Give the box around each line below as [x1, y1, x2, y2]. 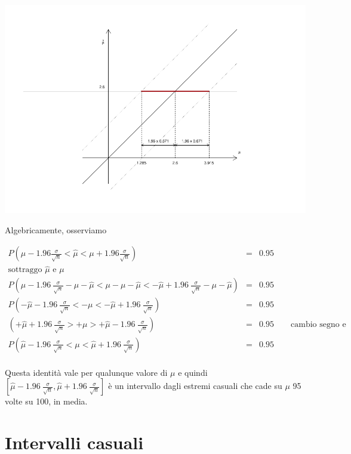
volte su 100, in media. [5, 395, 88, 407]
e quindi [178, 366, 208, 378]
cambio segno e [291, 320, 346, 329]
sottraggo [8, 265, 42, 274]
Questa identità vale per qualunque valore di [5, 366, 168, 378]
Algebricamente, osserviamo [5, 223, 107, 236]
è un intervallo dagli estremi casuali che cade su [108, 379, 282, 392]
